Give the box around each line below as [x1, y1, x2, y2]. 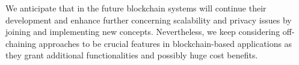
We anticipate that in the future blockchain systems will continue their [5, 2, 267, 14]
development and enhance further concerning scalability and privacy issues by [5, 13, 292, 26]
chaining [5, 37, 36, 49]
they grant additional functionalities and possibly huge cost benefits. [5, 49, 258, 61]
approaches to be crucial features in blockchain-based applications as [39, 37, 292, 49]
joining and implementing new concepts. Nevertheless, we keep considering [5, 25, 280, 38]
